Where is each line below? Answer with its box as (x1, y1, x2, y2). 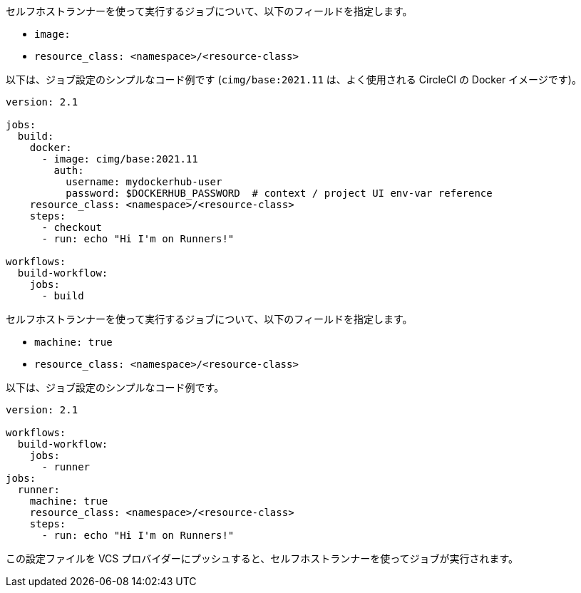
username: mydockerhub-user (66, 176, 222, 187)
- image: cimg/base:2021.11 (41, 153, 198, 165)
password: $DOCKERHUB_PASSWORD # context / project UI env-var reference (66, 187, 493, 199)
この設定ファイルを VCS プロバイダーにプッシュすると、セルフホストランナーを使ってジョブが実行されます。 (6, 552, 519, 564)
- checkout (41, 222, 102, 233)
